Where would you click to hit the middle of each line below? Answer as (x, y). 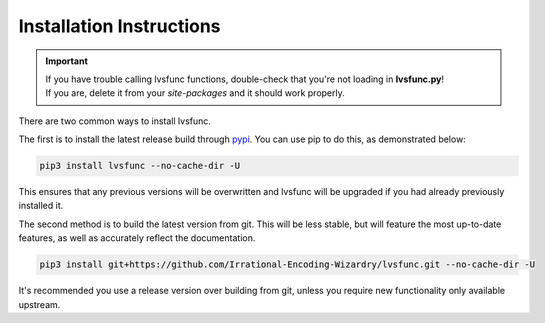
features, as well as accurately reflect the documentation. (137, 238)
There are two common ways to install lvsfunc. (115, 121)
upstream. (39, 304)
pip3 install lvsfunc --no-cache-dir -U (139, 166)
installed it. (41, 206)
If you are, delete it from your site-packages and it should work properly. (195, 93)
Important (67, 61)
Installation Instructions (119, 26)
